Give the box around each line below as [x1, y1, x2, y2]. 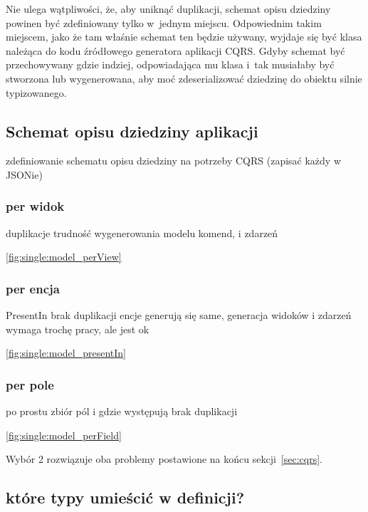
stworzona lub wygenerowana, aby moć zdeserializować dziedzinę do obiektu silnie [6, 70, 362, 85]
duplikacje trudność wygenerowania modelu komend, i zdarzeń [6, 225, 278, 240]
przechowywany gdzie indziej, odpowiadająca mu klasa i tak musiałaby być [6, 57, 335, 72]
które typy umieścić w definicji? [6, 486, 245, 508]
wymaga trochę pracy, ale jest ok [6, 321, 149, 336]
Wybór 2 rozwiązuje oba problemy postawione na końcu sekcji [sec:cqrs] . [6, 451, 322, 466]
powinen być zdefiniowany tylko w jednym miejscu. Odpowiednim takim [6, 15, 322, 30]
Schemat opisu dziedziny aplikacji [6, 120, 258, 142]
